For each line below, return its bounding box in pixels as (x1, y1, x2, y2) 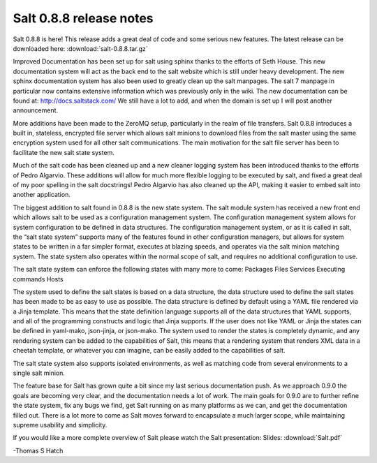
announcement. (13, 106, 59, 115)
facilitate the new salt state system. (13, 148, 114, 156)
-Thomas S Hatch (13, 446, 64, 455)
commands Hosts (13, 274, 64, 283)
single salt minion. (13, 369, 66, 377)
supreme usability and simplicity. (13, 421, 108, 429)
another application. (13, 191, 71, 199)
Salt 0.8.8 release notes (13, 10, 154, 26)
